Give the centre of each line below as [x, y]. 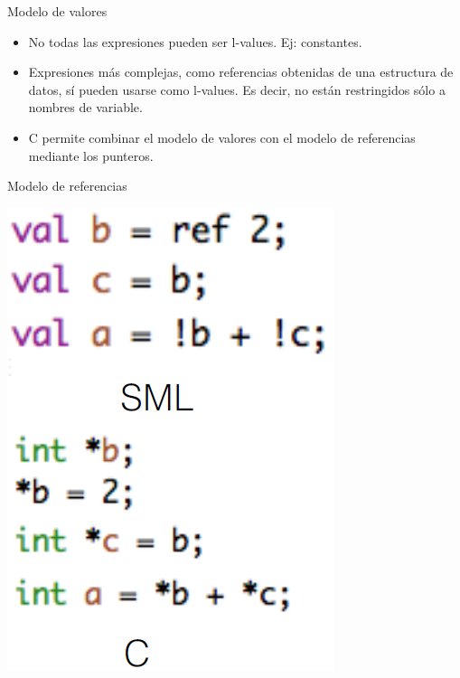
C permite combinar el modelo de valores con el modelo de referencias [222, 137]
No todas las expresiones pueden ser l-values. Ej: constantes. [195, 41]
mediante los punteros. [91, 155]
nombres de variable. [85, 107]
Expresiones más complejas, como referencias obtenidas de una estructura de [241, 72]
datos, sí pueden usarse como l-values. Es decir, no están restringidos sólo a [237, 89]
